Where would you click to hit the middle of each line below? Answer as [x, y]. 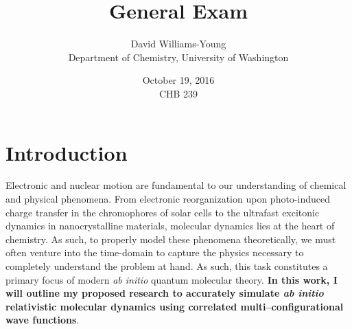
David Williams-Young [178, 44]
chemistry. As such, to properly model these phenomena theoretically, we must [171, 239]
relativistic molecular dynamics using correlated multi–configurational [175, 306]
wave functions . [43, 320]
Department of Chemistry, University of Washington [178, 57]
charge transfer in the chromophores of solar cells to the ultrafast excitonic [163, 212]
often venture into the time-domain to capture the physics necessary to [155, 252]
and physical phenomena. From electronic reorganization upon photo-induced [168, 199]
